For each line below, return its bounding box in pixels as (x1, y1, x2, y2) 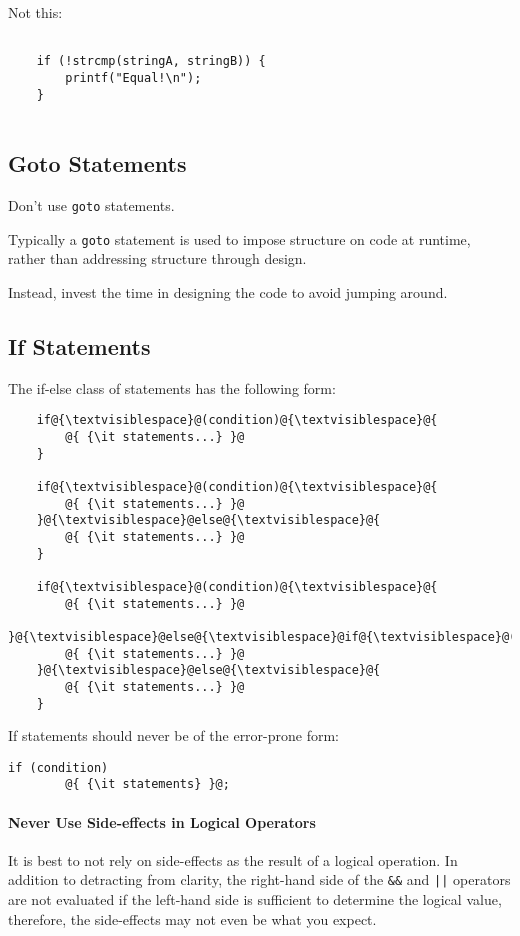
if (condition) (8, 760, 109, 775)
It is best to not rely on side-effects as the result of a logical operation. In (8, 849, 458, 870)
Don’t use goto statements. (8, 195, 175, 216)
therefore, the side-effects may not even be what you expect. (8, 908, 377, 929)
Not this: (8, 2, 63, 22)
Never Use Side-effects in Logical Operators (8, 811, 316, 832)
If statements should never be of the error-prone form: (8, 725, 340, 746)
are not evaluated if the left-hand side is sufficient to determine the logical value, (8, 889, 502, 910)
